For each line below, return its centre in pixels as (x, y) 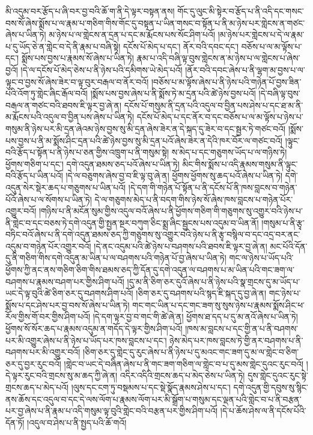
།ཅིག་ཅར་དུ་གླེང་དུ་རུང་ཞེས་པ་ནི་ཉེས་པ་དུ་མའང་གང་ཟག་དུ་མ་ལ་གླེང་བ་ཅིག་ (191, 352)
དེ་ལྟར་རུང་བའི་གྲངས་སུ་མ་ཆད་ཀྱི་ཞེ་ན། (62, 375)
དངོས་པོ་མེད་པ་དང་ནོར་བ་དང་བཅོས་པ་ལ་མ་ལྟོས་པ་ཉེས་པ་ (220, 117)
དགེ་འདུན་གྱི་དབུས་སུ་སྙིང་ (271, 387)
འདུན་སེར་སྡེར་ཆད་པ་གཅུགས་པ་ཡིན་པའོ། (66, 187)
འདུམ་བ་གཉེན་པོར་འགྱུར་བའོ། (48, 246)
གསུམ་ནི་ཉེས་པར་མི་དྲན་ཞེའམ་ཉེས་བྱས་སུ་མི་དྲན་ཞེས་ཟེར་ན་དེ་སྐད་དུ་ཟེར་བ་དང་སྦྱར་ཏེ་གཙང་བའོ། (146, 128)
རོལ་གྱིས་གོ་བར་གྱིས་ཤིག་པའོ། (48, 316)
